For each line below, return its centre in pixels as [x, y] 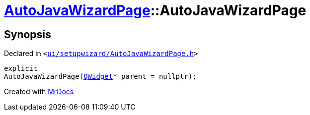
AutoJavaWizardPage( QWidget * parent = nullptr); [100, 77]
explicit [21, 69]
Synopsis [28, 34]
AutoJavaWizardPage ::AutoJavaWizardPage [155, 10]
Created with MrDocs [39, 92]
